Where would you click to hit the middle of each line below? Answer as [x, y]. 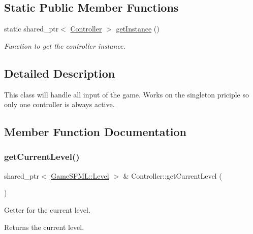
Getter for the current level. [47, 209]
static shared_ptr [31, 29]
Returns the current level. [44, 227]
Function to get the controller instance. [65, 45]
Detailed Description [60, 73]
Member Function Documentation [96, 132]
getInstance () [138, 29]
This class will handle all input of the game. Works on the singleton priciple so [126, 94]
